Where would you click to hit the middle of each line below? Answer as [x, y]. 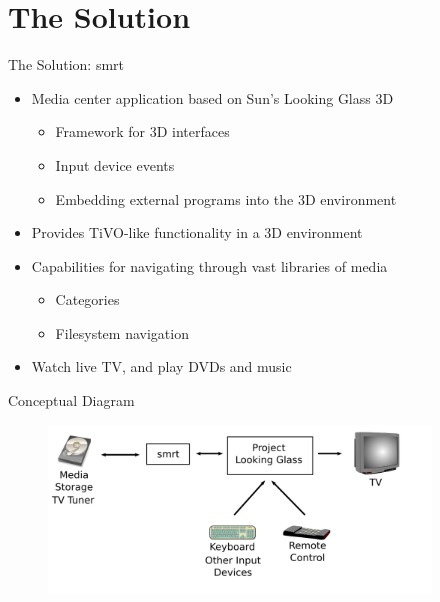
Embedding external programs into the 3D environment [226, 198]
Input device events [115, 164]
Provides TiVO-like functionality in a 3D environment [197, 232]
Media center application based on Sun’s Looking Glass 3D [212, 97]
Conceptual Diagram [71, 400]
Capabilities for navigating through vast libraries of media [209, 265]
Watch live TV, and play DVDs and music [161, 366]
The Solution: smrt [66, 64]
